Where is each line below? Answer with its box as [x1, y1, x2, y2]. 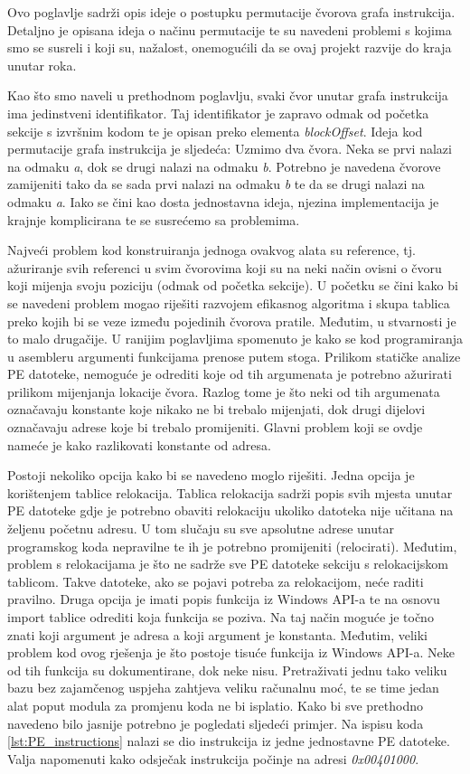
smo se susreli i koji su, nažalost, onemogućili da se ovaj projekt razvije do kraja [7, 38, 452, 57]
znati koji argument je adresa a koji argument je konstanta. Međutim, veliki [7, 625, 428, 644]
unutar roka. [7, 55, 77, 74]
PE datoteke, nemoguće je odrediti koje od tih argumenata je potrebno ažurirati [7, 364, 452, 383]
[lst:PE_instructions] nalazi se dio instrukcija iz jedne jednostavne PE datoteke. [7, 732, 450, 750]
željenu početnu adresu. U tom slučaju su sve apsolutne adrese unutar [7, 519, 394, 538]
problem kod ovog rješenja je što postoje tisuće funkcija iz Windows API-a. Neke [7, 643, 455, 662]
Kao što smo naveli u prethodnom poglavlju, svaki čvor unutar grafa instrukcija [7, 86, 448, 105]
